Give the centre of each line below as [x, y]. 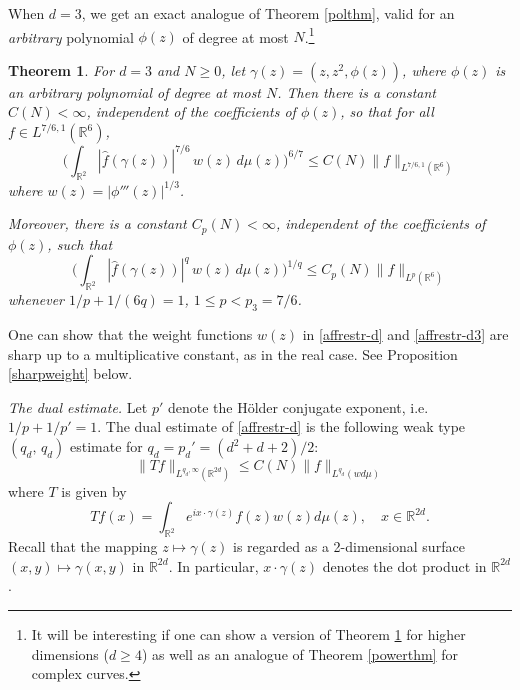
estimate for [106, 446]
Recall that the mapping [83, 546]
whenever [36, 299]
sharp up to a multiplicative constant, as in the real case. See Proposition [233, 353]
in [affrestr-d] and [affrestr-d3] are [405, 334]
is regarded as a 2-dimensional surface [349, 546]
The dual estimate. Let [78, 406]
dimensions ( [70, 653]
